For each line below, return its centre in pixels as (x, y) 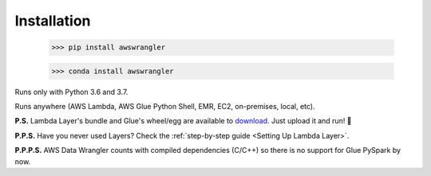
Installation (53, 21)
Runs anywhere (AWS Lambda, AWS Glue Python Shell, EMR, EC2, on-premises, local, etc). (165, 107)
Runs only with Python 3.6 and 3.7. (71, 92)
